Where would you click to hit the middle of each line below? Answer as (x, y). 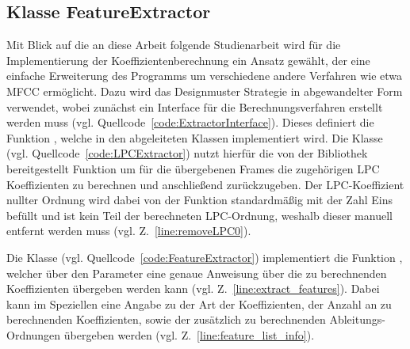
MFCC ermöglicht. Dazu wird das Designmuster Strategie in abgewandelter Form (205, 91)
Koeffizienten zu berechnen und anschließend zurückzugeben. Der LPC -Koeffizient (205, 184)
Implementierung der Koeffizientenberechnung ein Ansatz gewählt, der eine (188, 60)
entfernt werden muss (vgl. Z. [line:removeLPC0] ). (129, 231)
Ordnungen (34, 334)
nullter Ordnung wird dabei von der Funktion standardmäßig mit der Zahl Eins (199, 200)
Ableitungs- (357, 319)
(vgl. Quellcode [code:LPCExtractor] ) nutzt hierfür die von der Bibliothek (187, 153)
